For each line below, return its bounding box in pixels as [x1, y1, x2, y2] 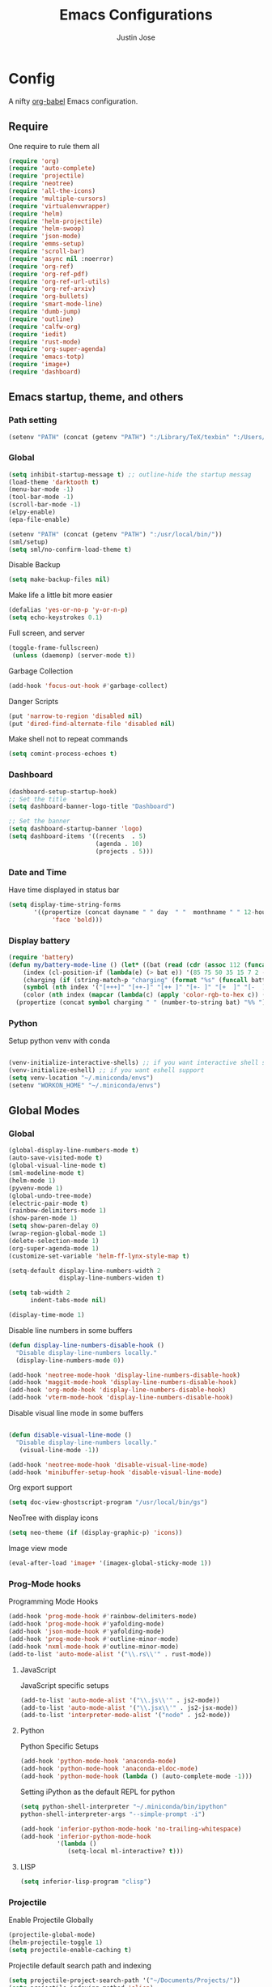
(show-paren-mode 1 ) [8, 1214, 79, 1223]
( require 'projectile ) [8, 172, 85, 180]
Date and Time [8, 866, 67, 878]
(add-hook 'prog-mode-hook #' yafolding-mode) [8, 1620, 164, 1628]
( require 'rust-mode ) [8, 338, 82, 346]
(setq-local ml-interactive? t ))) [67, 1848, 184, 1856]
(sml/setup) [8, 537, 49, 546]
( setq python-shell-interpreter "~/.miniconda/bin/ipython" [19, 1802, 227, 1810]
